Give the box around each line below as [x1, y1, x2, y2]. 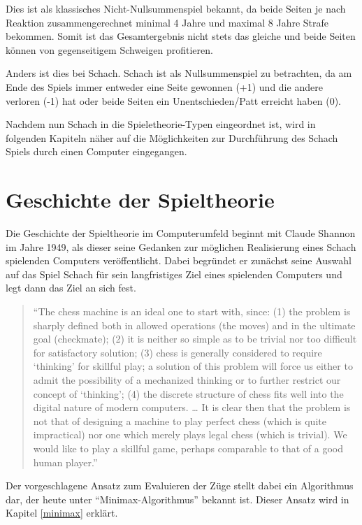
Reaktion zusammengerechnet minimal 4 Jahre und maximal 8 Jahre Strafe [6, 15, 329, 29]
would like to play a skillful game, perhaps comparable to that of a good [33, 440, 343, 455]
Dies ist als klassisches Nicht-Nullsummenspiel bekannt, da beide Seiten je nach [6, 1, 346, 15]
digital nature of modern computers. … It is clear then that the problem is [33, 400, 351, 415]
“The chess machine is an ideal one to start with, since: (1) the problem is [33, 304, 351, 319]
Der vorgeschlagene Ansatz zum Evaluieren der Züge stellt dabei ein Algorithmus [6, 478, 354, 493]
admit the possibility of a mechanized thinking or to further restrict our [33, 373, 341, 387]
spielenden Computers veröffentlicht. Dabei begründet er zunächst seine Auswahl [6, 253, 352, 268]
